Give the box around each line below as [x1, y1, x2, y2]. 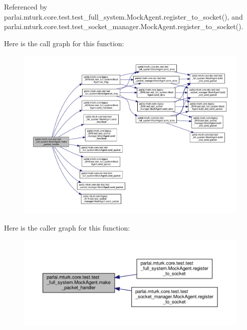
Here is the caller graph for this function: [4, 222, 130, 233]
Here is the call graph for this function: [4, 38, 124, 48]
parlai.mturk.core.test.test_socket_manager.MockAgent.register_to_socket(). [4, 21, 243, 32]
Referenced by [4, 2, 48, 12]
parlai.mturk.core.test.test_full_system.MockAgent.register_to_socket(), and [4, 11, 243, 22]
